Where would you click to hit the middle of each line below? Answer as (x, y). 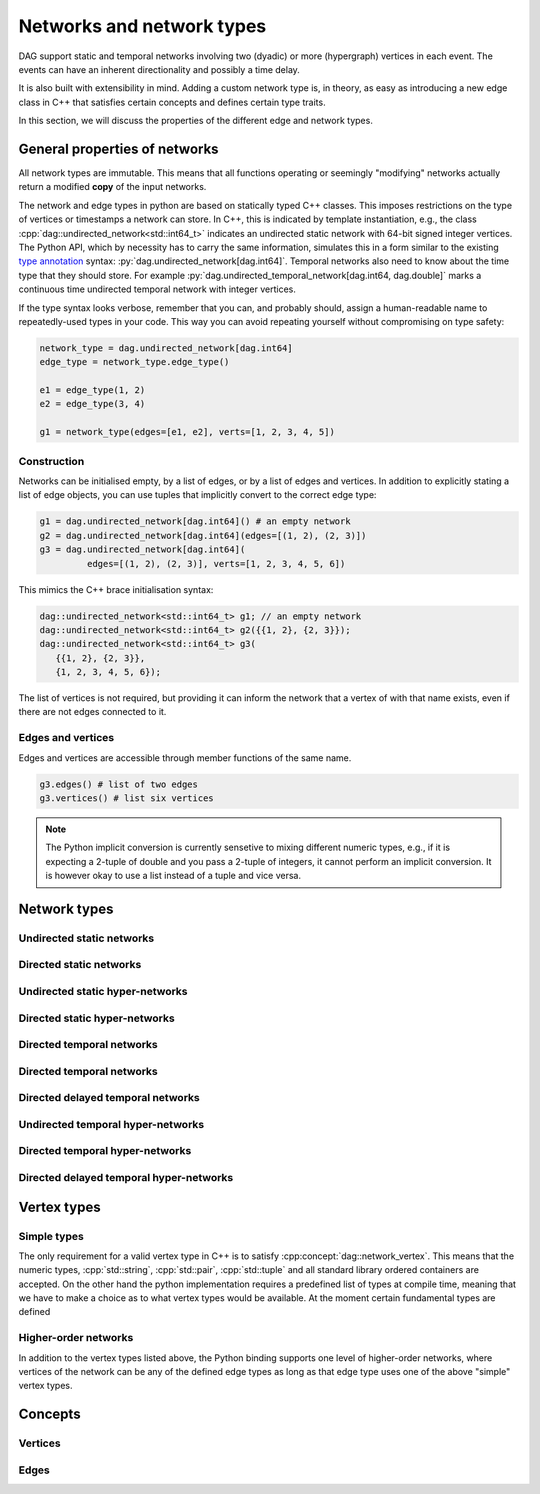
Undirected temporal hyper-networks (111, 1124)
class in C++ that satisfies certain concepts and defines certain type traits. (172, 102)
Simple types (51, 1236)
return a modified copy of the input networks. (112, 187)
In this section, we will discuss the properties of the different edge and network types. (196, 121)
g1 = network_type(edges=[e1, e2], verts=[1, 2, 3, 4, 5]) (187, 432)
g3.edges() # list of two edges (119, 784)
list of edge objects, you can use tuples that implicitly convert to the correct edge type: (197, 495)
